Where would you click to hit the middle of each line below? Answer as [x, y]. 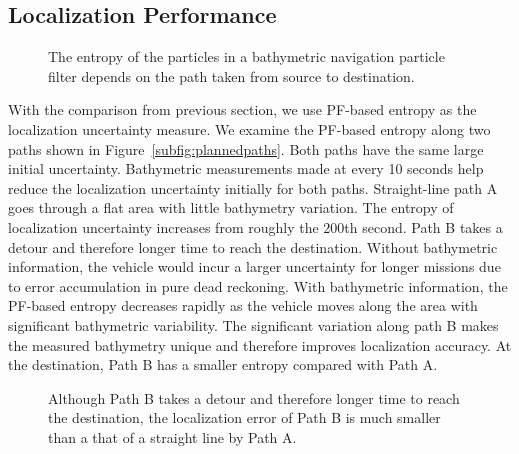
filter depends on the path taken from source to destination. [231, 75]
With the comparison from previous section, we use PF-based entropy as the [242, 109]
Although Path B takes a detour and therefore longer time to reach [254, 397]
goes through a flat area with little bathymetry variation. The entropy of [231, 207]
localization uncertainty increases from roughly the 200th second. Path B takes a [255, 226]
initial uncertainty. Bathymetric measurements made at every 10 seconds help [246, 168]
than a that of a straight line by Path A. [172, 436]
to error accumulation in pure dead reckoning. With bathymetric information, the [258, 285]
